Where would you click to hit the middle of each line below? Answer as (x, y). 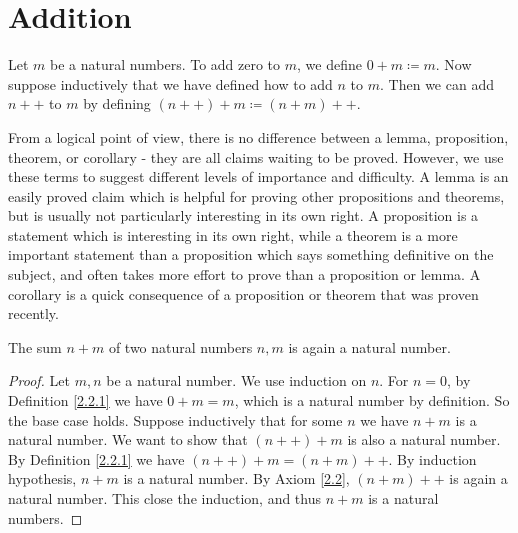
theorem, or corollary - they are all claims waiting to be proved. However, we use (256, 156)
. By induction (432, 458)
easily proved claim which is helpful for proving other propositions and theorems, (256, 195)
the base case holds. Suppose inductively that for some (175, 419)
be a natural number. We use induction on (236, 380)
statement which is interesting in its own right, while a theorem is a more (233, 234)
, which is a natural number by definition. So (372, 400)
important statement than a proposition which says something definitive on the (251, 254)
